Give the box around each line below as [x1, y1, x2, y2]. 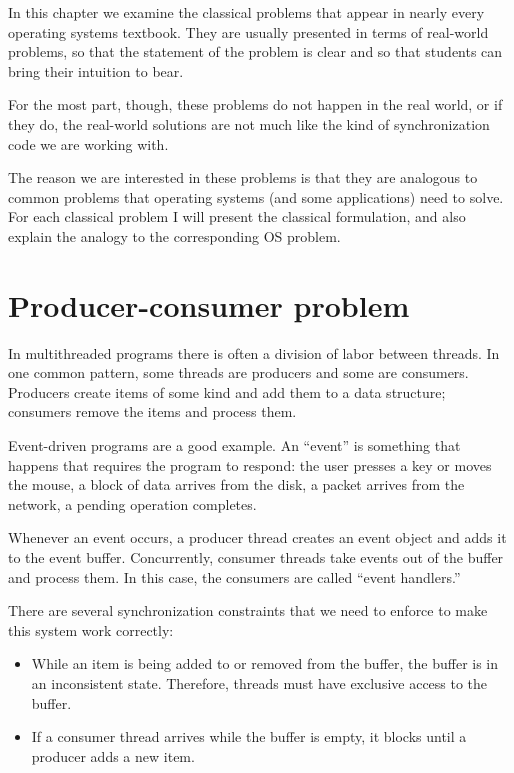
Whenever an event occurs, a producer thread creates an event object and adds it [8, 527, 507, 548]
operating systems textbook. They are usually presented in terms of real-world [8, 21, 489, 42]
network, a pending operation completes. [8, 493, 257, 514]
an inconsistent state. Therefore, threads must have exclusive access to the [31, 672, 488, 693]
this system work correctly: [8, 619, 174, 640]
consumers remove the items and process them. [8, 401, 297, 422]
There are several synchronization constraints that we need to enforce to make [8, 600, 488, 621]
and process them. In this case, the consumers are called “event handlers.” [8, 566, 461, 587]
